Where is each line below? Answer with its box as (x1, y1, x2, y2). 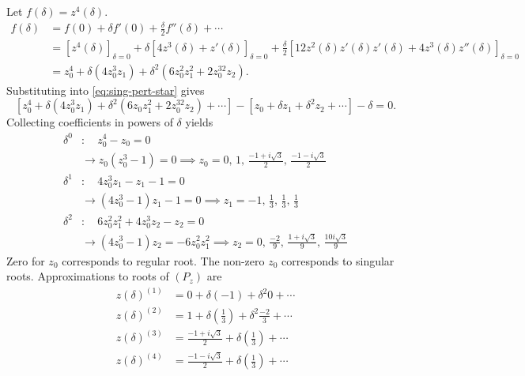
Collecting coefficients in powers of (6, 114, 173, 130)
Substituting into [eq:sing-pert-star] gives (6, 81, 205, 98)
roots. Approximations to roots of (6, 268, 169, 284)
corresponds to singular (281, 252, 395, 269)
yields (185, 114, 213, 130)
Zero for (6, 252, 45, 269)
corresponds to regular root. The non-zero (62, 252, 265, 269)
